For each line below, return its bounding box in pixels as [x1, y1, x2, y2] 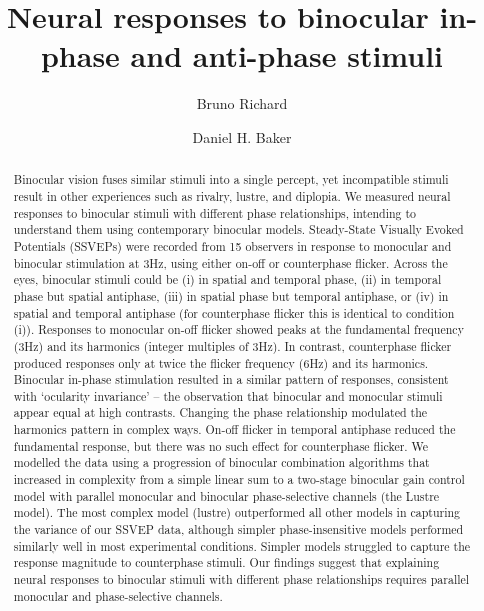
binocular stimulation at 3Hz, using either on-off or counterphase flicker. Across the [13, 254, 448, 271]
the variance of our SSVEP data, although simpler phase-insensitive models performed [13, 521, 464, 538]
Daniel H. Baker [192, 126, 292, 147]
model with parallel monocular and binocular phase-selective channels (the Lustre [13, 487, 440, 504]
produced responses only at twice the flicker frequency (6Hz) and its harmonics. [13, 354, 429, 371]
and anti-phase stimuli [130, 35, 444, 76]
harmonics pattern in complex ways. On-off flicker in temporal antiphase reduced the [13, 421, 456, 438]
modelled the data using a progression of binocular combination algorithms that [13, 454, 430, 471]
